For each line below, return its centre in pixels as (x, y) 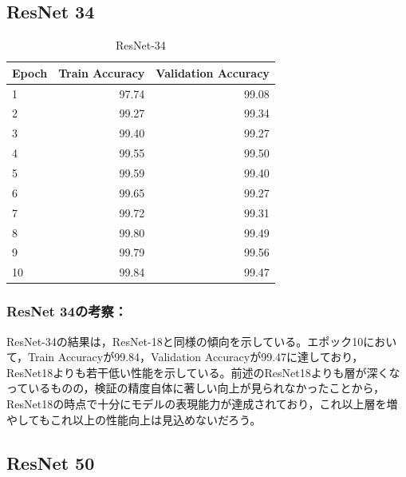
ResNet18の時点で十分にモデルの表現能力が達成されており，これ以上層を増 (202, 403)
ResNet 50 (51, 462)
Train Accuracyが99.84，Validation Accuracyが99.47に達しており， (196, 357)
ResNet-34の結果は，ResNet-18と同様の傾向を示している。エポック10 (185, 341)
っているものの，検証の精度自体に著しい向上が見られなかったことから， (196, 388)
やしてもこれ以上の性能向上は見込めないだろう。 (134, 419)
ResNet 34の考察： (67, 311)
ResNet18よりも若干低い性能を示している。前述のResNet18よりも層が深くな (203, 372)
